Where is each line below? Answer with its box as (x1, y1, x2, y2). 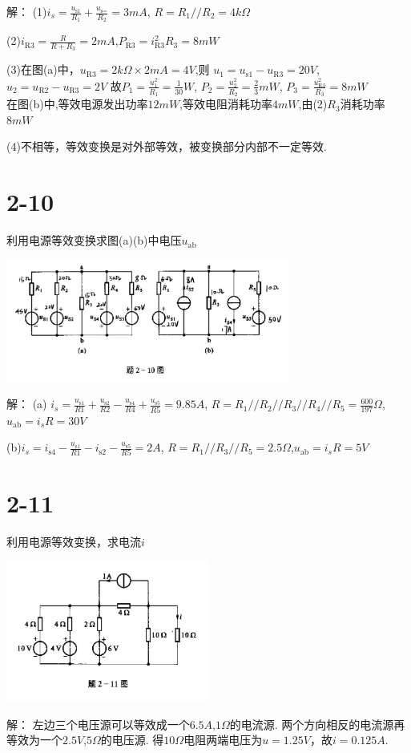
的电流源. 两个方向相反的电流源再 (229, 715, 405, 732)
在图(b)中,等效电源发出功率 (6, 95, 148, 112)
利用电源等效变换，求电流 (6, 532, 141, 549)
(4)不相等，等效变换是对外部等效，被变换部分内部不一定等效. (6, 138, 327, 155)
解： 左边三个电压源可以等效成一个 (6, 715, 190, 732)
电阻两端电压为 (183, 731, 263, 748)
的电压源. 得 (100, 731, 164, 748)
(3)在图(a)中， (6, 61, 80, 78)
